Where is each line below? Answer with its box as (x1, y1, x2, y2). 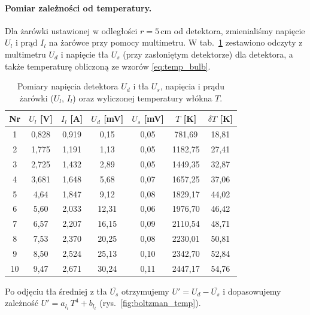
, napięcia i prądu (160, 80, 225, 92)
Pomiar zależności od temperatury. (5, 1, 152, 14)
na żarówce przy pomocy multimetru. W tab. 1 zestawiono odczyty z (48, 36, 303, 49)
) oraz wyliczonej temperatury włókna (72, 91, 212, 104)
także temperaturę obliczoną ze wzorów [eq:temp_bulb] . (5, 59, 211, 72)
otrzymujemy (121, 284, 169, 297)
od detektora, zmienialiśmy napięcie (174, 24, 305, 37)
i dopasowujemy (223, 284, 281, 297)
